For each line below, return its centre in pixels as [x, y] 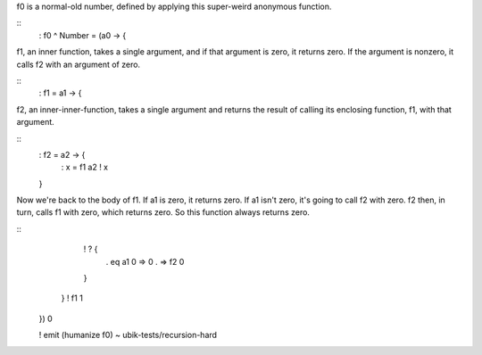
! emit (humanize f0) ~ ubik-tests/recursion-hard [128, 335]
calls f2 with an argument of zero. [79, 64]
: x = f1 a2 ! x [85, 167]
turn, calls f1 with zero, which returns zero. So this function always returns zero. [163, 212]
